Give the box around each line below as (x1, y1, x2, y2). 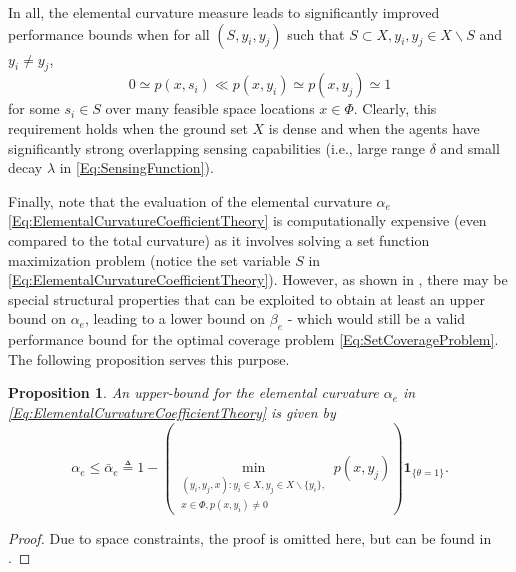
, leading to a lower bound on (84, 308, 266, 329)
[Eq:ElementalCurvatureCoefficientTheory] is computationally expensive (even (8, 210, 487, 231)
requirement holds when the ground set (8, 117, 248, 138)
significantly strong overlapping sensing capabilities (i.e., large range (8, 137, 426, 158)
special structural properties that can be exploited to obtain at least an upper (8, 288, 485, 309)
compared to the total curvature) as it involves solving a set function (8, 229, 430, 250)
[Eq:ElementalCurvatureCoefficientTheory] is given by (8, 401, 336, 422)
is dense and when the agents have (268, 117, 480, 138)
